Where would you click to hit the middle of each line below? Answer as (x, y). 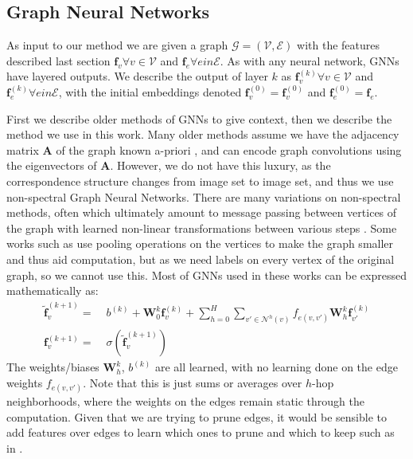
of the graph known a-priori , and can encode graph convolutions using (229, 149)
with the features (339, 45)
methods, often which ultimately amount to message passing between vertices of (202, 212)
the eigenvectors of (52, 165)
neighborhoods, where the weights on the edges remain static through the (186, 401)
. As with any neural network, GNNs (310, 60)
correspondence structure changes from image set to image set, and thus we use (200, 180)
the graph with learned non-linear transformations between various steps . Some (202, 228)
